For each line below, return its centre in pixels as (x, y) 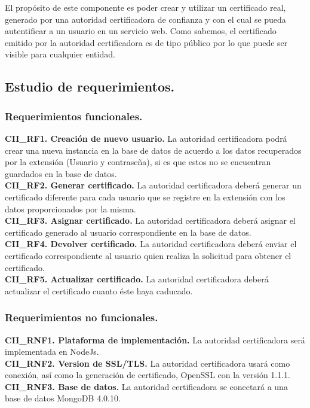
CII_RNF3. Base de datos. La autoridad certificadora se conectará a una (146, 386)
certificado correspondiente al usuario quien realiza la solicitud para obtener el (148, 255)
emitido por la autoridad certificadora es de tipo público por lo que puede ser (146, 42)
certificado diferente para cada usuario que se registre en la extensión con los (145, 197)
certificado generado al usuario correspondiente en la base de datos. (128, 232)
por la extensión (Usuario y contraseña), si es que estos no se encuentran (138, 162)
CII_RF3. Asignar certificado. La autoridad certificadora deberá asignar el (150, 220)
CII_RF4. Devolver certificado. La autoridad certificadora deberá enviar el (151, 244)
